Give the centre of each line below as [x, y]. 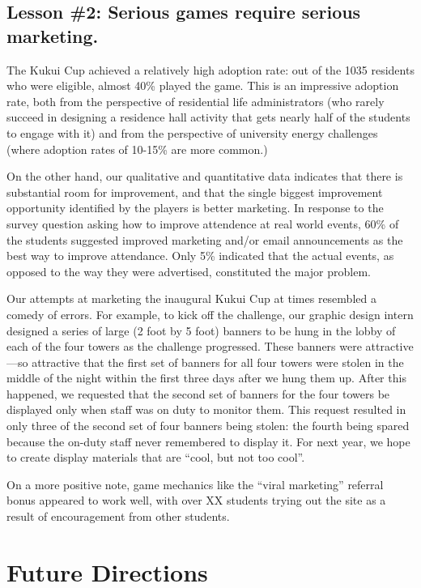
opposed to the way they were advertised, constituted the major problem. [189, 271]
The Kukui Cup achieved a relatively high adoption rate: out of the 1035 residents [210, 69]
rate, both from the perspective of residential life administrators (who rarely [196, 101]
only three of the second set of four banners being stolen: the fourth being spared [208, 426]
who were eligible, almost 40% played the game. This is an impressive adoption [203, 85]
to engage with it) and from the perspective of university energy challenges [192, 132]
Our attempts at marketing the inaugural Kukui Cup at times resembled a [191, 298]
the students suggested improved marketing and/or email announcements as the [205, 239]
